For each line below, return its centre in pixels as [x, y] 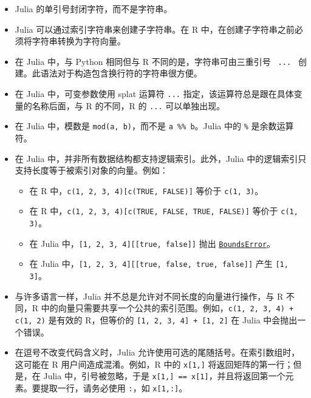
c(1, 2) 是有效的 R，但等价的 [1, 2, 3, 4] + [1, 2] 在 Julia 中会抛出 [156, 319]
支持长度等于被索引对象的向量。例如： [91, 170]
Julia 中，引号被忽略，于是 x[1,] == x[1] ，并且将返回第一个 [164, 376]
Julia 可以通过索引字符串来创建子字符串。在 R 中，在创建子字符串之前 [155, 29]
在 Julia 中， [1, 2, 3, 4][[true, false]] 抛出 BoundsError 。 [152, 243]
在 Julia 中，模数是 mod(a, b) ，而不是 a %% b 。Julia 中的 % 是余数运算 [154, 126]
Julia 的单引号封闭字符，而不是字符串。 [94, 8]
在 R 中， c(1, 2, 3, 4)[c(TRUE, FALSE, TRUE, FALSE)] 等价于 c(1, [164, 211]
